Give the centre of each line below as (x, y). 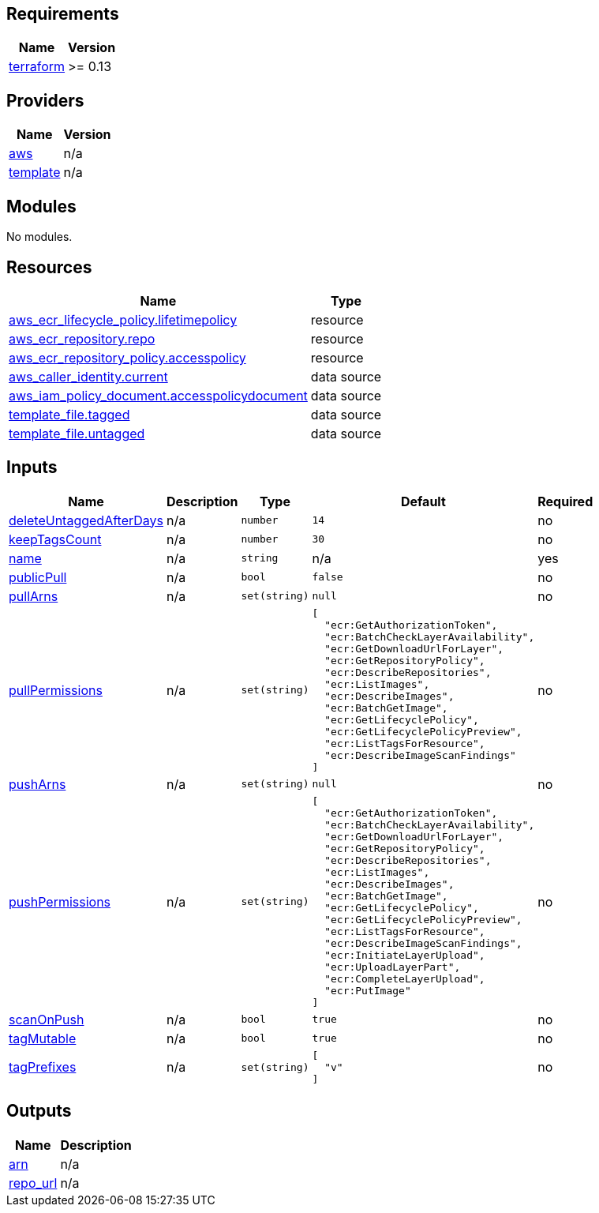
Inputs (32, 468)
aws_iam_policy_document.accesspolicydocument (158, 395)
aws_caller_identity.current (88, 376)
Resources (49, 267)
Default (423, 501)
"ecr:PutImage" (368, 990)
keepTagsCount (55, 539)
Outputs (39, 1111)
